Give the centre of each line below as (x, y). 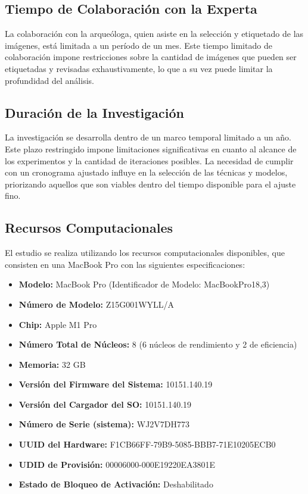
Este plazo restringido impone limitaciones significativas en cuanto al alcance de (151, 148)
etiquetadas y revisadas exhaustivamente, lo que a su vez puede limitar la (139, 68)
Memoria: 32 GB (52, 364)
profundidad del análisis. (49, 80)
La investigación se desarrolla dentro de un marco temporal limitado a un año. (148, 137)
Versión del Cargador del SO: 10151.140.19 (105, 404)
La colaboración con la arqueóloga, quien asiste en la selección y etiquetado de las (154, 34)
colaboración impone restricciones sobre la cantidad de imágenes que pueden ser (151, 57)
